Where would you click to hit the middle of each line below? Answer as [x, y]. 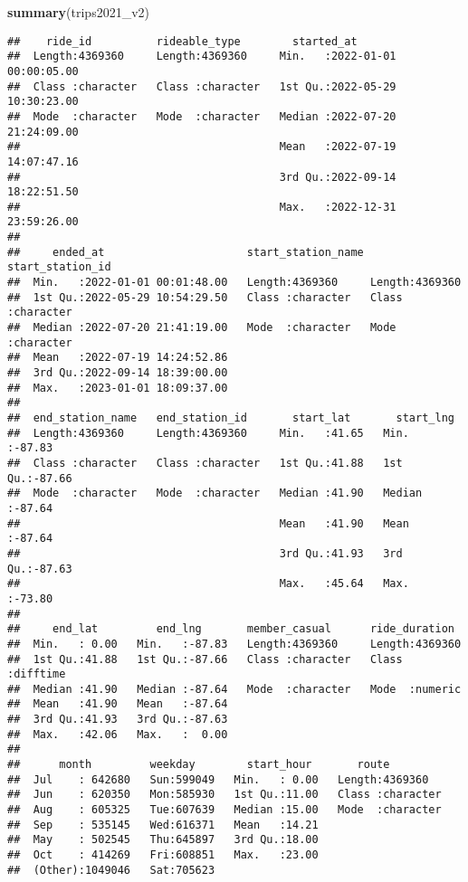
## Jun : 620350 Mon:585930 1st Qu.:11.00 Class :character [224, 795]
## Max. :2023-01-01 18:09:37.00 [118, 388]
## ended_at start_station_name [186, 252]
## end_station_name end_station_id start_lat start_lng [231, 418]
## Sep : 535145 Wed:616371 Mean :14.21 [163, 825]
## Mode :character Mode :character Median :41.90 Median [215, 493]
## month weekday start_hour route [199, 765]
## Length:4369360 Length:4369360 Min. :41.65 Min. [208, 433]
